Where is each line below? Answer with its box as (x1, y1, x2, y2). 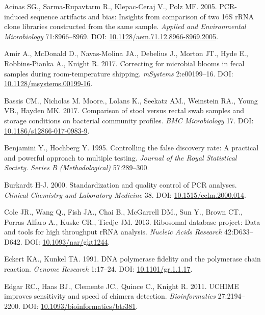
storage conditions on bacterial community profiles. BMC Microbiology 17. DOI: (4, 115, 254, 125)
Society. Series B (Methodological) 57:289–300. (4, 162, 149, 173)
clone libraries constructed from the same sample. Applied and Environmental (4, 21, 246, 32)
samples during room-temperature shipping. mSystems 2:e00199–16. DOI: (4, 68, 233, 78)
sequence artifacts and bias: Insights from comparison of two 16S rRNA (31, 11, 254, 21)
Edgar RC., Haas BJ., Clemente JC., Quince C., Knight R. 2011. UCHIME (4, 280, 239, 291)
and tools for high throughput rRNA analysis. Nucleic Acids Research (4, 226, 222, 237)
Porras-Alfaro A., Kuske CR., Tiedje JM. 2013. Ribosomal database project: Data (4, 216, 260, 227)
